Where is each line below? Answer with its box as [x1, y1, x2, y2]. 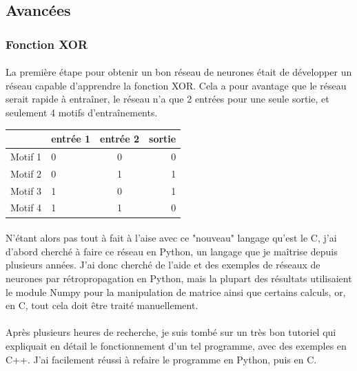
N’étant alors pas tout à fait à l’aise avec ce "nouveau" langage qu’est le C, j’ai [6, 231, 337, 245]
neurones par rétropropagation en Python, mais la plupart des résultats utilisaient [6, 271, 352, 285]
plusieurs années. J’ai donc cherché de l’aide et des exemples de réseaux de [6, 257, 320, 272]
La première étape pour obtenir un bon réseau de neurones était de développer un [6, 65, 352, 79]
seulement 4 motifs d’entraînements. [6, 105, 158, 119]
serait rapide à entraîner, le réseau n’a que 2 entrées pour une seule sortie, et [6, 92, 329, 106]
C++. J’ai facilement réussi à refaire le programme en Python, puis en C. [6, 352, 317, 366]
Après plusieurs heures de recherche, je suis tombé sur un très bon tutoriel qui [6, 325, 336, 339]
